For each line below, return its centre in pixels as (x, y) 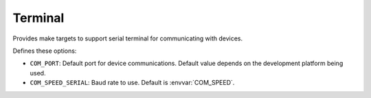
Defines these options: (45, 51)
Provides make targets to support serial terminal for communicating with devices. (128, 38)
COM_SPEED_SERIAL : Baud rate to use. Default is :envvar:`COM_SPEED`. (132, 83)
